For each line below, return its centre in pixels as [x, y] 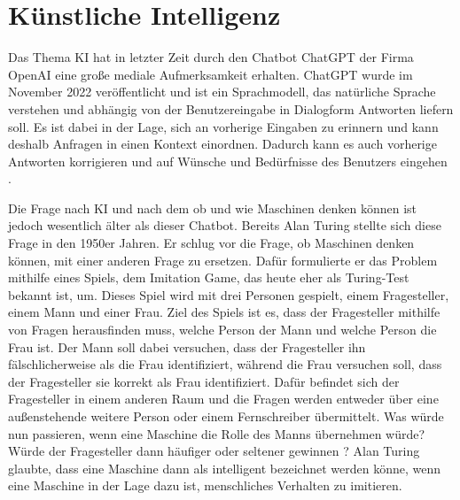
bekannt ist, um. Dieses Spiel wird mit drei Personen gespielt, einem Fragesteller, [229, 294]
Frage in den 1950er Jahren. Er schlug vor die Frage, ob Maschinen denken [211, 243]
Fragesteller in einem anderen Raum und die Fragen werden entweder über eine [223, 399]
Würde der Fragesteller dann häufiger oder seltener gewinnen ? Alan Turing [214, 451]
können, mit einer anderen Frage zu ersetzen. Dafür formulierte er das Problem [223, 260]
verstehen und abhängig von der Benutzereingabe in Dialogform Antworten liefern [231, 108]
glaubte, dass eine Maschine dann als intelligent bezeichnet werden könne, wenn [224, 468]
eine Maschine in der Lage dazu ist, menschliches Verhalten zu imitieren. [205, 485]
